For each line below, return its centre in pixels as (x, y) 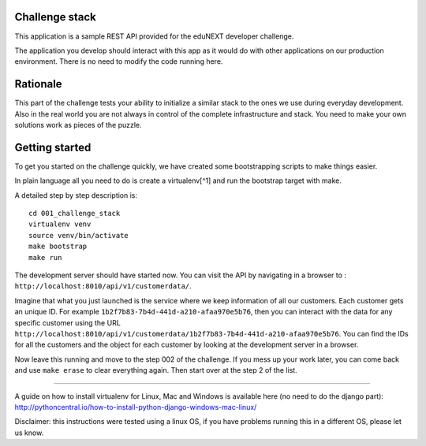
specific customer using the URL (68, 322)
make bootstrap (58, 247)
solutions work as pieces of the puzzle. (78, 125)
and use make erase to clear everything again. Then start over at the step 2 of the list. (156, 370)
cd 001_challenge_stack (75, 214)
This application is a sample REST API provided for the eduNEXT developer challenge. (154, 36)
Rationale (38, 84)
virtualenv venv (60, 224)
